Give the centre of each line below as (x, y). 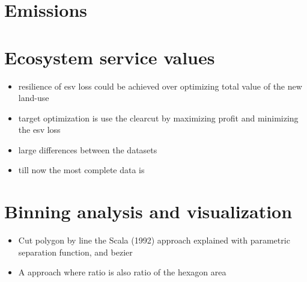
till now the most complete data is (81, 170)
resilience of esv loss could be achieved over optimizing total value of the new (160, 86)
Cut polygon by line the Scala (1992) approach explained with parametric (154, 240)
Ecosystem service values (110, 57)
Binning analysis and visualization (148, 211)
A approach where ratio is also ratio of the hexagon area (122, 272)
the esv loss (39, 130)
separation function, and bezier (75, 252)
